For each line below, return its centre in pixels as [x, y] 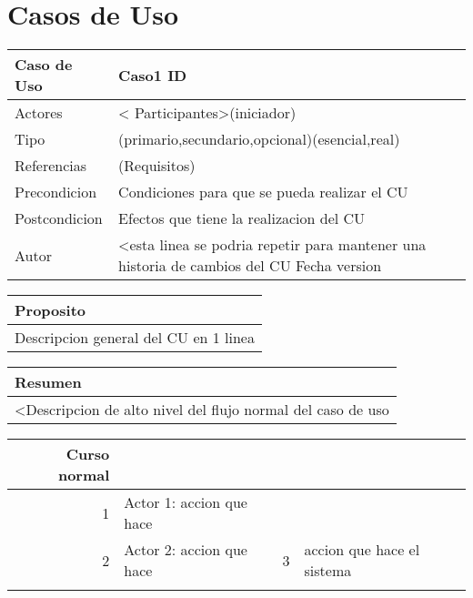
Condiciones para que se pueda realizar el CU [263, 192]
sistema [328, 571]
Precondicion [56, 192]
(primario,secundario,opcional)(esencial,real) [259, 139]
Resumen [48, 382]
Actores [39, 113]
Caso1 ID [153, 75]
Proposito [50, 310]
